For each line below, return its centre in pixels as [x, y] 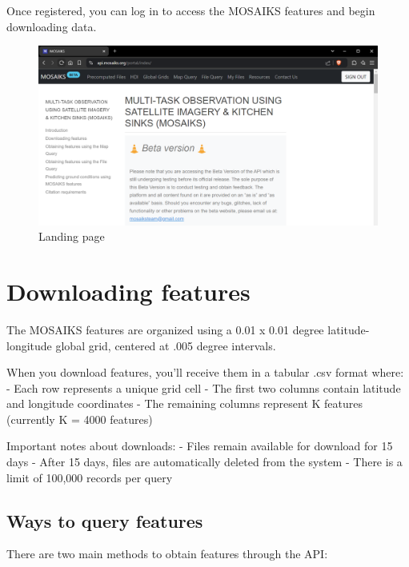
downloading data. [52, 26]
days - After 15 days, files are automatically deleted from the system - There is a [204, 462]
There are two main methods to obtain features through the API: [167, 554]
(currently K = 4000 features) [80, 419]
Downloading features [128, 291]
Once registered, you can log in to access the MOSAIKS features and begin [191, 10]
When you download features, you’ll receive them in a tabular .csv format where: [205, 372]
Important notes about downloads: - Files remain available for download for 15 [200, 446]
